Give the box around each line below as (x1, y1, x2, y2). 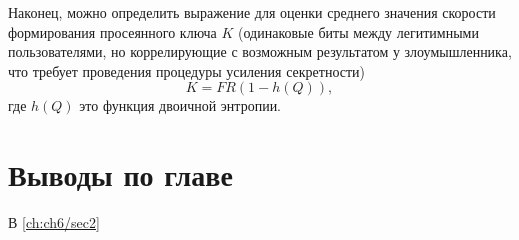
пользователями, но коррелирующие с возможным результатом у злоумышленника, (8, 41, 512, 62)
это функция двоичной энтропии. (79, 95, 282, 116)
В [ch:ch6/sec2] (8, 212, 100, 233)
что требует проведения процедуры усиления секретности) (8, 60, 366, 81)
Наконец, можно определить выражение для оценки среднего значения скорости (8, 2, 496, 22)
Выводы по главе (8, 154, 233, 195)
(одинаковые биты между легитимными (238, 21, 479, 42)
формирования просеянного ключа (8, 21, 217, 42)
